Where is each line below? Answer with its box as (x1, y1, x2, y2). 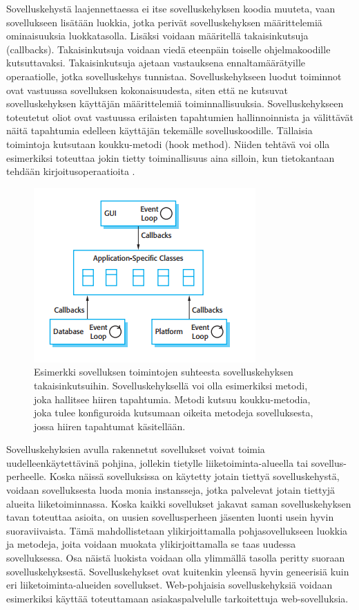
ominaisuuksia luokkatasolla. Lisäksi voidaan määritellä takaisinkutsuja (6, 28, 309, 43)
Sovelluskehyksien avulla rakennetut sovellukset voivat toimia (6, 442, 265, 456)
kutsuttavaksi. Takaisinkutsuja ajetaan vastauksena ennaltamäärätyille (6, 55, 305, 70)
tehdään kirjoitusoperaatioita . (6, 164, 135, 178)
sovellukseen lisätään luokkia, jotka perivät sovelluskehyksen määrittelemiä (6, 15, 322, 29)
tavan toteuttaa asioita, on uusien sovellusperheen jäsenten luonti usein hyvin (6, 510, 334, 524)
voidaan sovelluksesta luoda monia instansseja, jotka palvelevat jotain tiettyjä (6, 483, 336, 497)
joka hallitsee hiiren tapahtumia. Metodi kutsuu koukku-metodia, (34, 391, 311, 406)
